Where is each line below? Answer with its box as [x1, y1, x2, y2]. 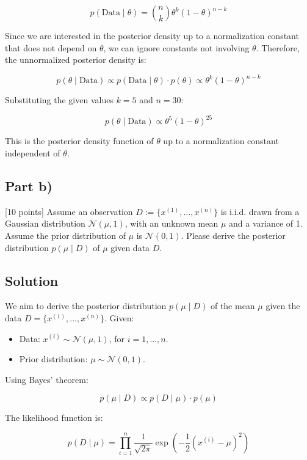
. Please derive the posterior [181, 228, 286, 241]
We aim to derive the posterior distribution [5, 299, 167, 312]
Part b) [5, 176, 52, 195]
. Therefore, [256, 41, 300, 54]
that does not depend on [5, 41, 97, 54]
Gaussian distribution [5, 217, 85, 230]
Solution [5, 271, 59, 290]
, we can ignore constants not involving [103, 41, 250, 54]
